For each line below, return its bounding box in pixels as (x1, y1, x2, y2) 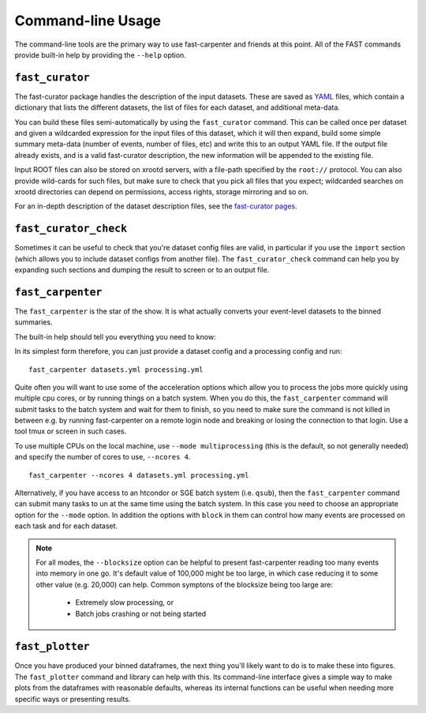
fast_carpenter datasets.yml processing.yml (28, 365, 204, 374)
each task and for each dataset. (14, 521, 118, 531)
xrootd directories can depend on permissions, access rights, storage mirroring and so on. (14, 186, 309, 197)
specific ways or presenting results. (14, 694, 131, 704)
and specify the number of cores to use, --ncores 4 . (14, 452, 191, 462)
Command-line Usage (14, 12, 162, 29)
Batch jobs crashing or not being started (75, 609, 207, 618)
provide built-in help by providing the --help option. (14, 50, 187, 59)
